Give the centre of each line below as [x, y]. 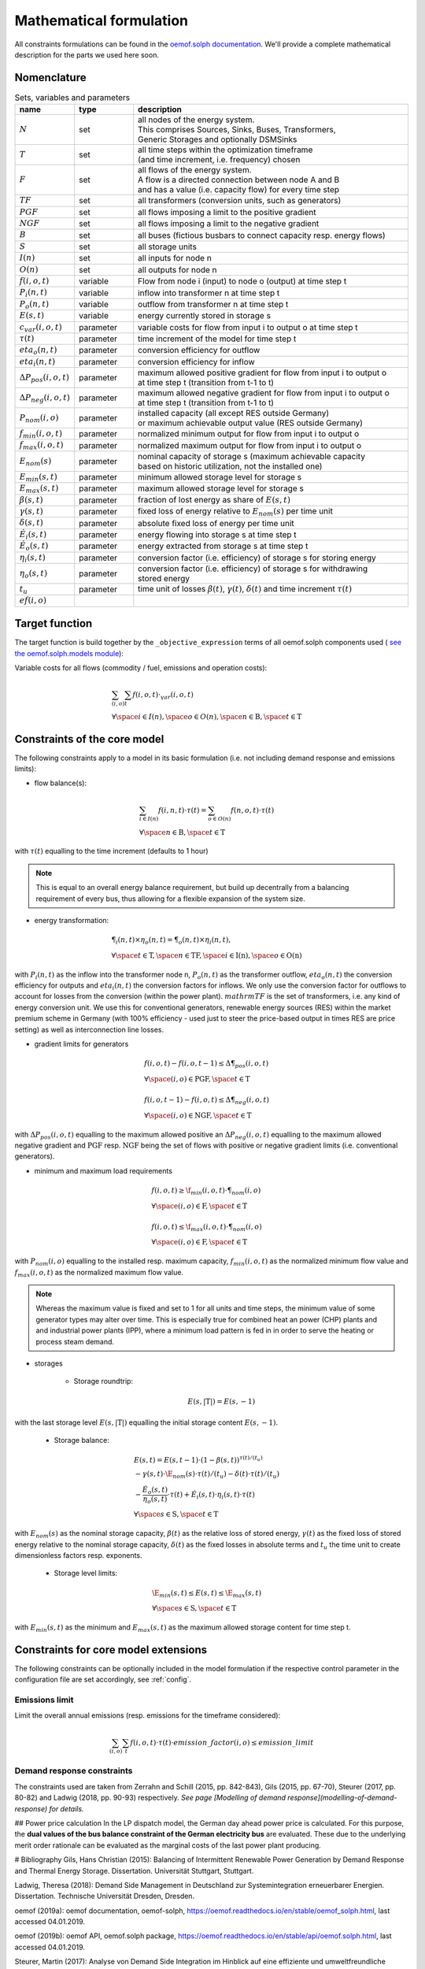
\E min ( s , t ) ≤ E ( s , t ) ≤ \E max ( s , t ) [207, 1593]
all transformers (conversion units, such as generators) [240, 201]
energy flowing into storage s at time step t [217, 534]
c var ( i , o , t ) [41, 328]
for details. [67, 1808]
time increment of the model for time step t [217, 339]
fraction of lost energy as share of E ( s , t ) [214, 499]
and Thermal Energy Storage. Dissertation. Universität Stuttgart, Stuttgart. [134, 1871]
